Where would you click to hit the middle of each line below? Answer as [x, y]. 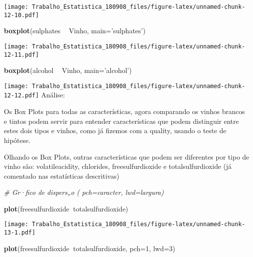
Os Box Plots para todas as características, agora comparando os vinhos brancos [125, 111]
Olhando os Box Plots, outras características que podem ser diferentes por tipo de [127, 156]
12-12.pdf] [21, 96]
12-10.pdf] [21, 15]
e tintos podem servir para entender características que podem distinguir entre [121, 121]
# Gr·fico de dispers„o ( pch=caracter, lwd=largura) [84, 192]
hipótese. [17, 140]
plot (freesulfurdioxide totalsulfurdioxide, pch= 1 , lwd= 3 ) [90, 248]
